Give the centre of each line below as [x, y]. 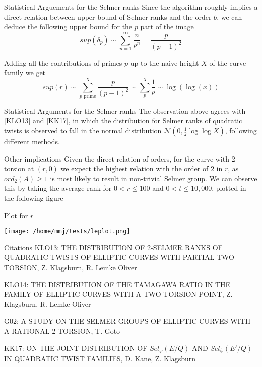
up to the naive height [165, 62]
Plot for [16, 215]
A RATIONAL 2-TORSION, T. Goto [62, 330]
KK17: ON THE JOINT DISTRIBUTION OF [76, 348]
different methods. [32, 142]
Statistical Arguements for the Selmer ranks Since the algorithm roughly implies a [131, 7]
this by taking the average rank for [58, 188]
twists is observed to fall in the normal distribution [83, 130]
